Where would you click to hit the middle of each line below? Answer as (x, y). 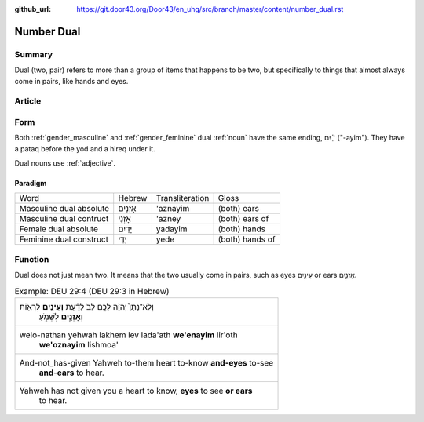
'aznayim (173, 209)
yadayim (172, 229)
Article (28, 101)
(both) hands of (247, 239)
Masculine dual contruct (64, 219)
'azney (168, 219)
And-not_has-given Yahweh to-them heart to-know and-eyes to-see (146, 362)
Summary (34, 54)
